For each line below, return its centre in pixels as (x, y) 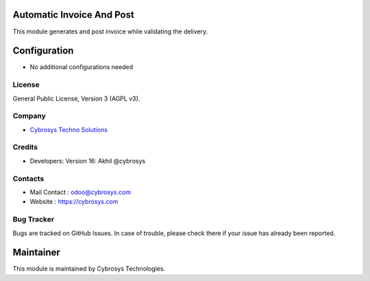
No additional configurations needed (82, 67)
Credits (25, 147)
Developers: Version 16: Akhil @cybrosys (88, 161)
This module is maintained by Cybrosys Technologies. (89, 269)
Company (29, 116)
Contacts (28, 178)
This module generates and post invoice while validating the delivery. (110, 31)
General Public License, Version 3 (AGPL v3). (76, 98)
